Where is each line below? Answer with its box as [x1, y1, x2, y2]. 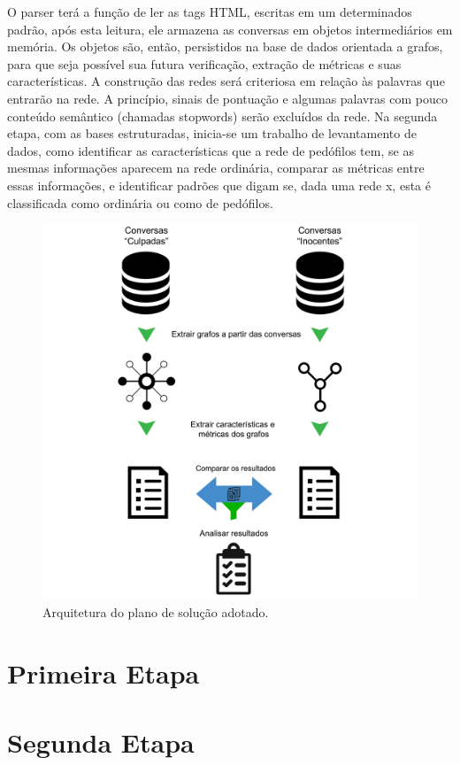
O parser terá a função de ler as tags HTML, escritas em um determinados [7, 3, 412, 20]
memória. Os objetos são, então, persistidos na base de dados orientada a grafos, [7, 37, 443, 56]
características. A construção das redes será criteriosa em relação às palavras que [7, 72, 445, 90]
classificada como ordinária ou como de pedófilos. [7, 193, 273, 212]
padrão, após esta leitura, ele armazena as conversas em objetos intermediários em [7, 19, 453, 38]
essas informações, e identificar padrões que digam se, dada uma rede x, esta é [7, 175, 431, 194]
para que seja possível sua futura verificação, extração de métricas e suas [7, 54, 402, 73]
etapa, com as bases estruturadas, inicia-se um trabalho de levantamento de [7, 124, 417, 143]
